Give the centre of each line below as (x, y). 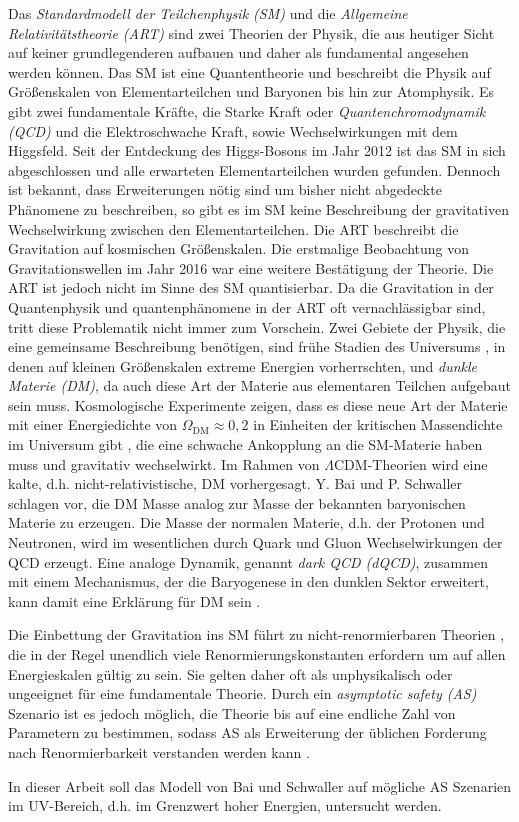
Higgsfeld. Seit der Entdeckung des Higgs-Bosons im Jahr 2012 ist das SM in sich (257, 150)
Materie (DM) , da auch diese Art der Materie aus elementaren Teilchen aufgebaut (260, 385)
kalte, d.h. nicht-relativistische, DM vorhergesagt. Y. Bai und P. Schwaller (235, 483)
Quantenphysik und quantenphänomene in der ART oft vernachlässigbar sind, (247, 306)
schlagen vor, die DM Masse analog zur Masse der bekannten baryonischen (237, 502)
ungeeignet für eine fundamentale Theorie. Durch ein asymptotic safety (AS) (242, 693)
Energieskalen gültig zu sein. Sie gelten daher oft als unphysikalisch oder (230, 673)
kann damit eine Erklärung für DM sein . (134, 600)
